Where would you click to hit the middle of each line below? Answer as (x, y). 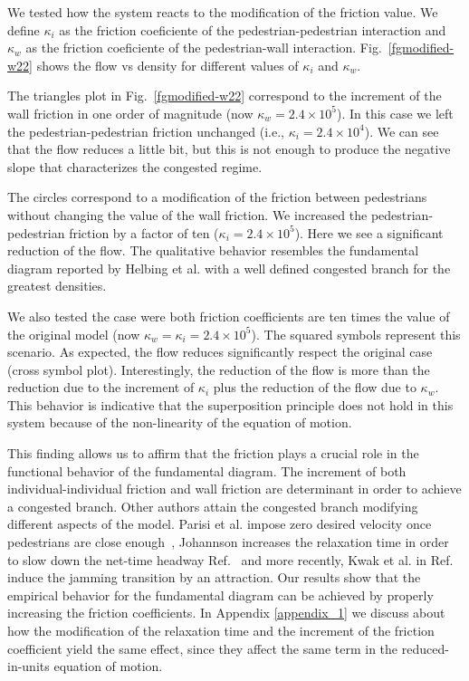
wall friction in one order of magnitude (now (130, 113)
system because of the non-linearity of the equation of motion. (180, 422)
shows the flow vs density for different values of (167, 65)
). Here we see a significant (369, 232)
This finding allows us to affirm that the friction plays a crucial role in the (213, 453)
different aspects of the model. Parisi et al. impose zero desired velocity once (220, 524)
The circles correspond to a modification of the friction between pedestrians (217, 197)
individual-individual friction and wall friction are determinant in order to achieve (234, 489)
